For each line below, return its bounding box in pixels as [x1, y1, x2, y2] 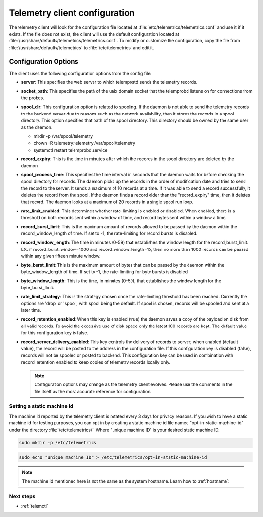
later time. [21, 307, 41, 313]
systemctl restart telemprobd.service [33, 147, 108, 153]
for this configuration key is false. [21, 329, 89, 336]
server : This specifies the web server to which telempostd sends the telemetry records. [21, 79, 198, 85]
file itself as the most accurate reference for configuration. [34, 388, 152, 394]
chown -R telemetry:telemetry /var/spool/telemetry [33, 140, 136, 146]
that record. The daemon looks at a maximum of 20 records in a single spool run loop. [21, 199, 194, 205]
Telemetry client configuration [9, 7, 135, 18]
